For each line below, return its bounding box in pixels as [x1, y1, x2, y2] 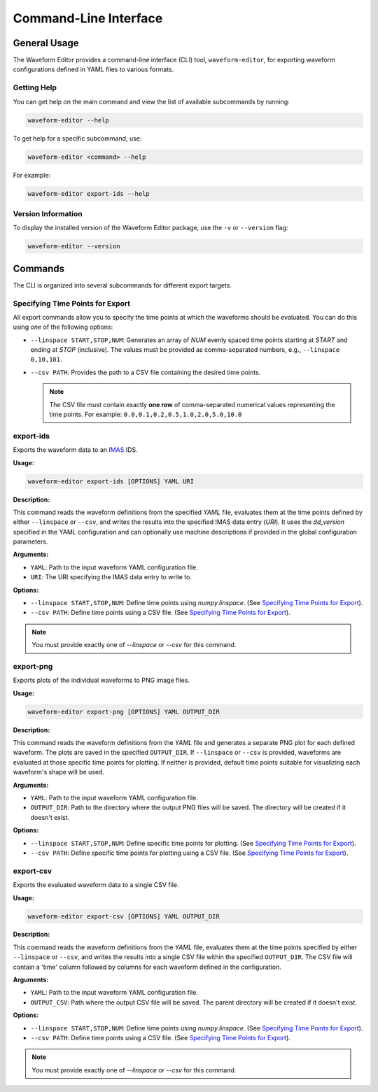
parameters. [13, 537, 48, 546]
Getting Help [13, 83, 57, 92]
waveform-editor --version [27, 242, 120, 250]
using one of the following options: [13, 322, 113, 332]
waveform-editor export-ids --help [27, 190, 150, 197]
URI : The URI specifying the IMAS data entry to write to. [30, 573, 192, 581]
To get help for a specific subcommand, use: [13, 134, 142, 143]
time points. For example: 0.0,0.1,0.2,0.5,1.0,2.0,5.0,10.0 [49, 410, 242, 418]
